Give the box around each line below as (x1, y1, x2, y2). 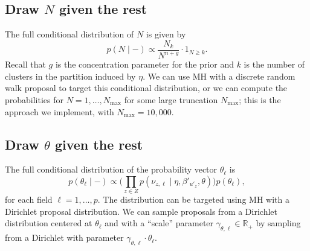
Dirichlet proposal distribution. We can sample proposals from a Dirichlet (5, 205, 277, 217)
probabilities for (5, 93, 64, 106)
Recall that (5, 58, 46, 71)
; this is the (239, 93, 281, 106)
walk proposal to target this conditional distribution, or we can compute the (5, 81, 288, 94)
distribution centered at (5, 217, 92, 229)
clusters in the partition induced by (5, 69, 136, 82)
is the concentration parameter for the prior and (55, 58, 234, 71)
